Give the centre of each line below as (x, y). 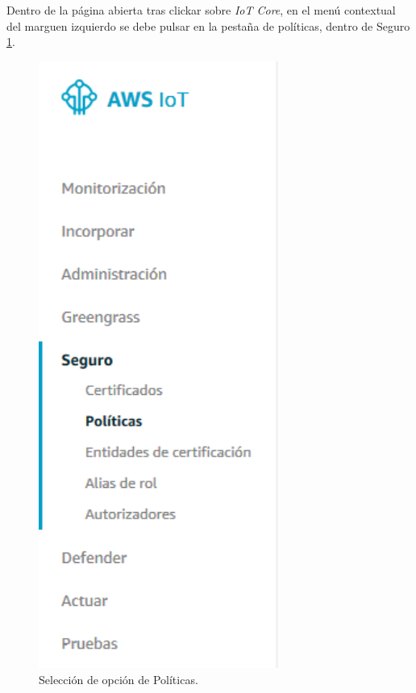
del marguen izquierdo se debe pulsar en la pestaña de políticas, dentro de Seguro (208, 25)
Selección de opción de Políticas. (119, 679)
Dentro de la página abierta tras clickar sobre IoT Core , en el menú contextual (201, 10)
